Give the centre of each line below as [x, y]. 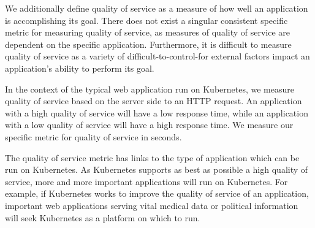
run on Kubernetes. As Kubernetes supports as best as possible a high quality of [157, 169]
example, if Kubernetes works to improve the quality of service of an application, [157, 193]
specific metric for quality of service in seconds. [93, 136]
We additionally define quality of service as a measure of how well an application [157, 8]
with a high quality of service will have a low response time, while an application [157, 112]
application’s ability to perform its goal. [80, 68]
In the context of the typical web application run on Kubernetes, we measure [150, 89]
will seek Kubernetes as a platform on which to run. [103, 217]
